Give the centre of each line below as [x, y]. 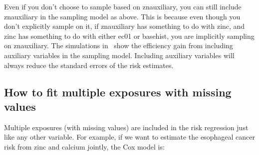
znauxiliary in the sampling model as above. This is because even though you [122, 16]
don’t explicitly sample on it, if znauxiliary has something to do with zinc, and [125, 26]
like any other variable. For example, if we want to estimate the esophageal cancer [129, 137]
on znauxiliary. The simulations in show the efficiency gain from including [119, 45]
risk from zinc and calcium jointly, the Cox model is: [84, 146]
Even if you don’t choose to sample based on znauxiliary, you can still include [123, 6]
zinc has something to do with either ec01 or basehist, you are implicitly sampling [129, 36]
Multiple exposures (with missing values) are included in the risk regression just [126, 127]
